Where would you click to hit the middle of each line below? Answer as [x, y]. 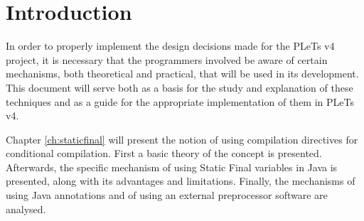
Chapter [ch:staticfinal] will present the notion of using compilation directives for [182, 139]
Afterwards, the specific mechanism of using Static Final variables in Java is [172, 167]
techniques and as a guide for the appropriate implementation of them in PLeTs [180, 101]
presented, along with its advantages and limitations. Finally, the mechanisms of [181, 181]
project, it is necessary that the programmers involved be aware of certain [167, 59]
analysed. [26, 209]
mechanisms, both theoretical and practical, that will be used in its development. [182, 74]
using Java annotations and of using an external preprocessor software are [167, 195]
